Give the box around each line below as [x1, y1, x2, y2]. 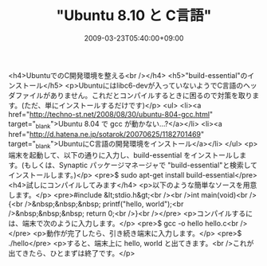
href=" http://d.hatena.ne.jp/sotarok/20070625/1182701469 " [8, 129, 205, 139]
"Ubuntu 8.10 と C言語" [56, 6, 212, 25]
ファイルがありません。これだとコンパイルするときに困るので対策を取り [14, 90, 253, 100]
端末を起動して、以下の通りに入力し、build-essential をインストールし [8, 150, 240, 159]
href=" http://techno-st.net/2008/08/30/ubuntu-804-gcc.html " [8, 109, 214, 119]
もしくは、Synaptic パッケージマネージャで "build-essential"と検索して [23, 160, 257, 170]
